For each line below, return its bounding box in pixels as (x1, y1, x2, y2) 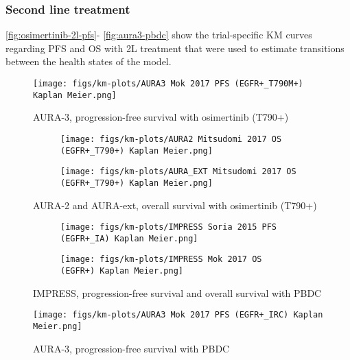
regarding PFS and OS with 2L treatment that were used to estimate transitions (5, 40, 345, 55)
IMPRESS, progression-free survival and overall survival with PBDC (33, 285, 322, 300)
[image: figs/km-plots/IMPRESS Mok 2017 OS (60, 254, 262, 265)
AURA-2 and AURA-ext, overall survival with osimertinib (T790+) (33, 197, 317, 212)
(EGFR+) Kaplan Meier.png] (60, 266, 183, 276)
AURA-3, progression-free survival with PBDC (33, 341, 230, 355)
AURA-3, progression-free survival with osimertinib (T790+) (33, 110, 289, 124)
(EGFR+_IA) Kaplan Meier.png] (60, 233, 198, 243)
